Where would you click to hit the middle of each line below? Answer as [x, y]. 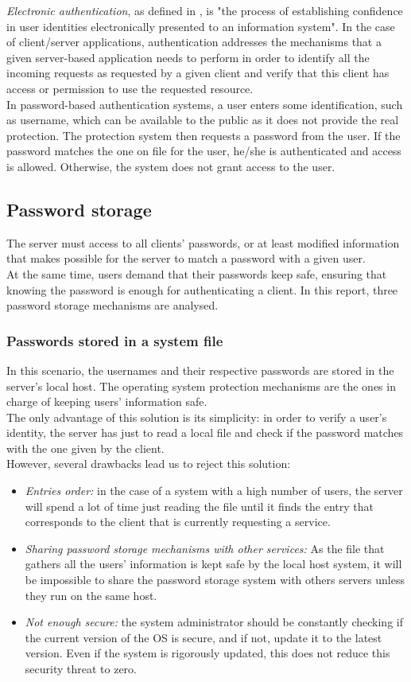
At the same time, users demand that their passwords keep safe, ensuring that [197, 273]
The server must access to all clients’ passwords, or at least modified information [203, 242]
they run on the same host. [91, 595]
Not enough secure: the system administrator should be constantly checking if [214, 622]
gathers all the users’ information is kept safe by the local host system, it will [213, 564]
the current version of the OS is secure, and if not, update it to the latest [204, 637]
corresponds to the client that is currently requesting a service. [178, 522]
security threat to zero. [81, 669]
